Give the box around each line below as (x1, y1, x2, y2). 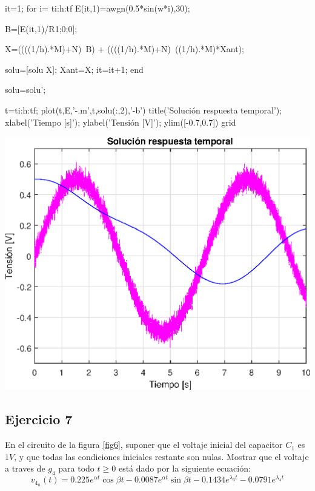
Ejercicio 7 (5, 410, 73, 428)
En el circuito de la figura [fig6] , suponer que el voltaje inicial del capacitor (5, 438, 283, 451)
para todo (58, 462, 94, 475)
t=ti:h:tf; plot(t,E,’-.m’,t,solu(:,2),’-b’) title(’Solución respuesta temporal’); (5, 103, 282, 116)
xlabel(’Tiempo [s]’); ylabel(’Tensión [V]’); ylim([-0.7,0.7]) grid (5, 115, 236, 128)
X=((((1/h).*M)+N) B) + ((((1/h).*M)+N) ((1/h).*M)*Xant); (5, 42, 244, 55)
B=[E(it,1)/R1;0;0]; (5, 22, 78, 35)
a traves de (5, 462, 45, 475)
